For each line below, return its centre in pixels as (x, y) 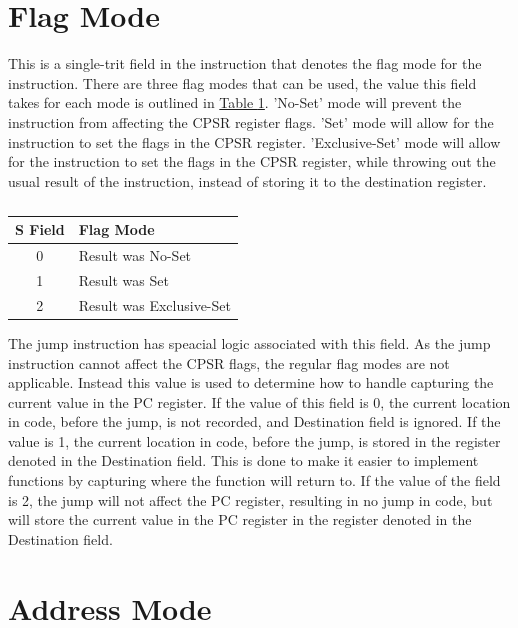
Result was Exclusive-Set (154, 304)
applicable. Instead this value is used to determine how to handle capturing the (251, 382)
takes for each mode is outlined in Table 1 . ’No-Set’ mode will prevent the (235, 102)
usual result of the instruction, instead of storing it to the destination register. (247, 180)
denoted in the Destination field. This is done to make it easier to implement (243, 460)
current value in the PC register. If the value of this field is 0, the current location (259, 401)
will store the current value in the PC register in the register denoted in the (240, 519)
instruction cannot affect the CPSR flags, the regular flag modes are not (229, 362)
